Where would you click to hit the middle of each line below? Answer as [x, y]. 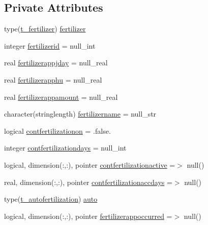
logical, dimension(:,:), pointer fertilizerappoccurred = [88, 216]
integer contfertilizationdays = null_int [65, 148]
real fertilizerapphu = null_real [53, 79]
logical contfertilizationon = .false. [57, 130]
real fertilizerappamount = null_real [61, 97]
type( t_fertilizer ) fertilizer [45, 29]
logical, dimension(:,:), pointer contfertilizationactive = [90, 164]
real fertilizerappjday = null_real [56, 63]
